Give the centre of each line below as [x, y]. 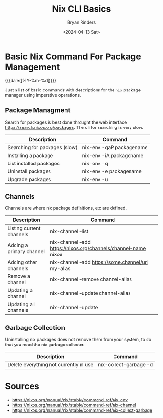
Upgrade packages [29, 179]
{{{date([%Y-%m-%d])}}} [31, 80]
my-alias [61, 269]
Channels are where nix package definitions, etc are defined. [66, 208]
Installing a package [30, 155]
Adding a [18, 245]
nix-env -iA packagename [113, 155]
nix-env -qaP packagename [115, 147]
